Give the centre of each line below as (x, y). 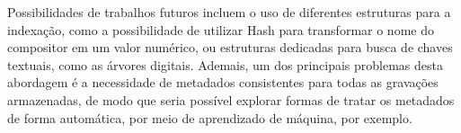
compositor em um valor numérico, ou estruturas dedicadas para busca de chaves (230, 47)
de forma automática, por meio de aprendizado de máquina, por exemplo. (210, 117)
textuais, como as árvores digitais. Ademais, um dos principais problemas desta (225, 64)
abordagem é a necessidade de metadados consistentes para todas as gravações (223, 82)
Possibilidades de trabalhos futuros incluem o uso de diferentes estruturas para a (229, 12)
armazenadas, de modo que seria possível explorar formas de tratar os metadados (231, 99)
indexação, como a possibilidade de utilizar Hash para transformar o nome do (221, 29)
